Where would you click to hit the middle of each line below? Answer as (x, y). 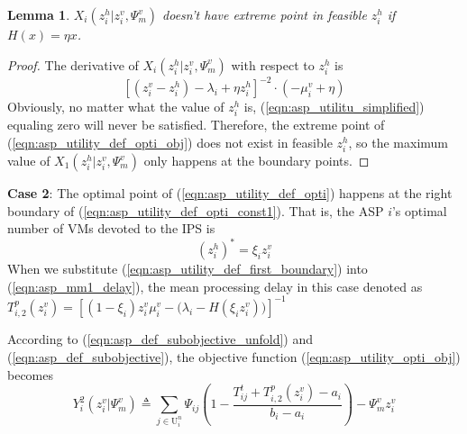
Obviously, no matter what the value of (116, 107)
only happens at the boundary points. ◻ (256, 160)
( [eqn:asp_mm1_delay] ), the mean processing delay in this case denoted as (215, 286)
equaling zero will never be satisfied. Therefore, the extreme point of (196, 125)
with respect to (273, 64)
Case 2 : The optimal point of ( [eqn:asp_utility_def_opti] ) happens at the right (230, 193)
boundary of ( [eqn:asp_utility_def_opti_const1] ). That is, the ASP (196, 210)
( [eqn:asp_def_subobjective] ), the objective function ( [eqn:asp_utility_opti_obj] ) (234, 356)
